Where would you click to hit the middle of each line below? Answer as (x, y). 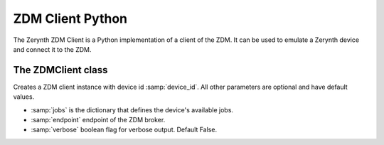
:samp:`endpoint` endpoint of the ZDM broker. (98, 120)
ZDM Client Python (70, 18)
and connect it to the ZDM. (52, 49)
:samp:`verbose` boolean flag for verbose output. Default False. (124, 130)
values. (24, 97)
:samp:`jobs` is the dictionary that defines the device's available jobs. (132, 109)
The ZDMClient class (60, 70)
